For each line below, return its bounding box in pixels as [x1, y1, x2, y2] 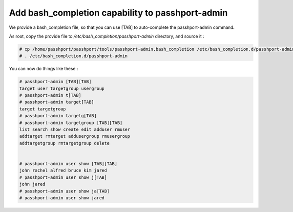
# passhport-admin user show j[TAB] [19, 174, 107, 180]
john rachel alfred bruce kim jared [19, 168, 107, 173]
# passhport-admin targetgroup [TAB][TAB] [19, 120, 123, 126]
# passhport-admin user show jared [19, 195, 105, 200]
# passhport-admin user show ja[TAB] [19, 188, 110, 194]
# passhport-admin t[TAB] [19, 93, 82, 98]
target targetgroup [19, 106, 66, 112]
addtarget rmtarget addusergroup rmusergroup [19, 133, 130, 139]
